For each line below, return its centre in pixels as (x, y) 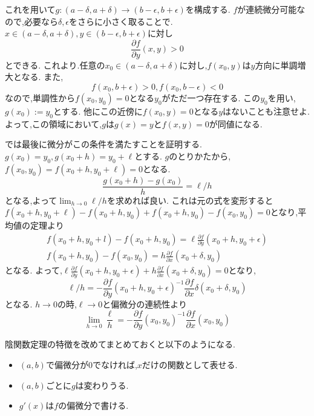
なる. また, (42, 77)
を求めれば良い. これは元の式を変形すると (190, 200)
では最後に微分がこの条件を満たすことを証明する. (103, 144)
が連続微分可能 (267, 9)
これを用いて (30, 9)
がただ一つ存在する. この (211, 98)
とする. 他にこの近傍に (98, 111)
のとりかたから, (200, 156)
